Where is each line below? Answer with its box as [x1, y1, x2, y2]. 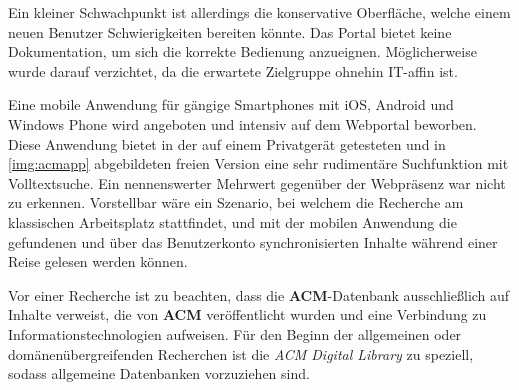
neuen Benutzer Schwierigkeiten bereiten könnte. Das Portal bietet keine [8, 21, 452, 42]
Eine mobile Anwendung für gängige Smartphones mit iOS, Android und [8, 94, 454, 115]
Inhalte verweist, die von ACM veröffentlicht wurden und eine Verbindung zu [8, 304, 487, 325]
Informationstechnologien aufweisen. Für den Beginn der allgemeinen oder [8, 323, 462, 344]
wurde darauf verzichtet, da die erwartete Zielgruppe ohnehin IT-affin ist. [8, 60, 458, 81]
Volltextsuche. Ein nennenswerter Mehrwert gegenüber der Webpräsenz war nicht [8, 172, 506, 193]
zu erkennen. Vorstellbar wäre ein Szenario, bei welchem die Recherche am [8, 192, 464, 213]
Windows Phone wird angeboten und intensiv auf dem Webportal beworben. [8, 113, 477, 134]
